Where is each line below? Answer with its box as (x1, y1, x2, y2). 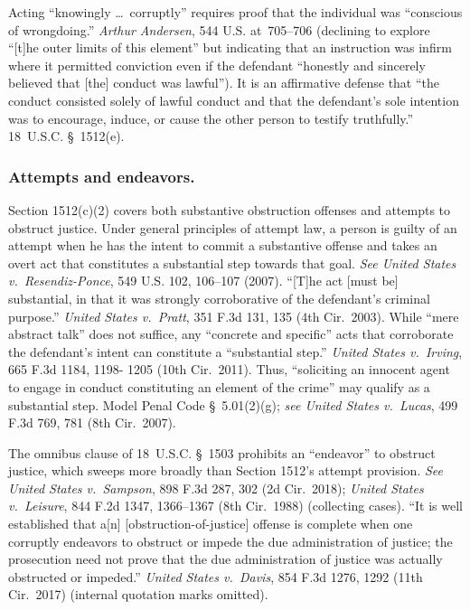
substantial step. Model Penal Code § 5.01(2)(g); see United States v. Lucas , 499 (8, 395, 458, 414)
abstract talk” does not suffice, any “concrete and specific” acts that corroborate (8, 324, 454, 343)
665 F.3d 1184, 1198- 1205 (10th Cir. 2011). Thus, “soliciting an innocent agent (8, 360, 450, 379)
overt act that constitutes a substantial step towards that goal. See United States (8, 253, 456, 272)
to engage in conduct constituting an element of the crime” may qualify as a (8, 377, 430, 396)
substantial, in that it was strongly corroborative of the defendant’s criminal (8, 288, 430, 307)
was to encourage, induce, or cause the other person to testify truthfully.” (8, 108, 414, 127)
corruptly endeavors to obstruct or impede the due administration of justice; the (8, 531, 453, 550)
